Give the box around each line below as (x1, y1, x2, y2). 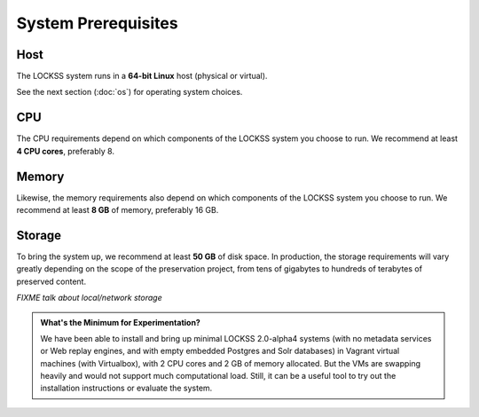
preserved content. (16, 276, 87, 287)
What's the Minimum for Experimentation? (40, 317, 201, 327)
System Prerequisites (16, 13, 178, 33)
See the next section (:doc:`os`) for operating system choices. (16, 87, 243, 98)
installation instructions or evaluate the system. (40, 382, 213, 394)
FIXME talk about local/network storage (16, 293, 163, 303)
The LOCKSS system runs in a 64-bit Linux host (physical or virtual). (16, 71, 268, 82)
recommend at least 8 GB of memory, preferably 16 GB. (16, 205, 219, 216)
